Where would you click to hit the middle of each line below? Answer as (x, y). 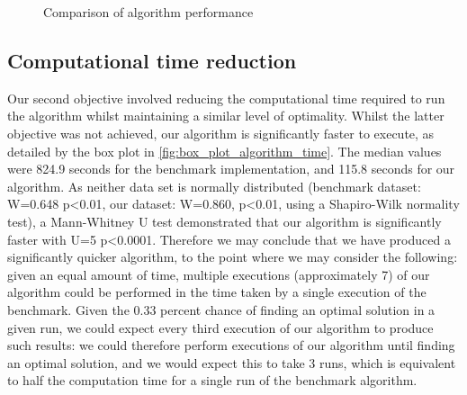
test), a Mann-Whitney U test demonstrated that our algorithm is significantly (225, 221)
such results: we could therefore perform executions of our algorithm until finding (231, 345)
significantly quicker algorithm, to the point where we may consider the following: (233, 257)
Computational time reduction (152, 60)
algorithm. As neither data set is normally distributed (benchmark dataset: (214, 186)
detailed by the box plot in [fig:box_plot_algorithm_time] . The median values (225, 151)
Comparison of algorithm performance (148, 12)
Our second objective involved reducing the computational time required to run (226, 98)
